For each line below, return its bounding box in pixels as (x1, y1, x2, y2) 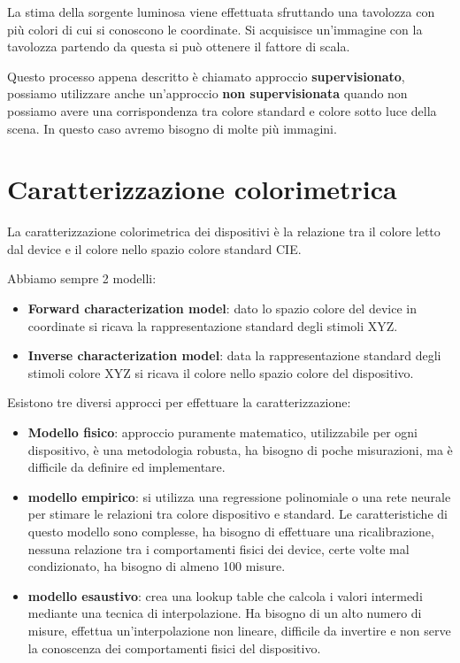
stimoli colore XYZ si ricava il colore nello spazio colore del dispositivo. (27, 363, 414, 382)
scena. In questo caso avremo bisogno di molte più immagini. (7, 119, 337, 137)
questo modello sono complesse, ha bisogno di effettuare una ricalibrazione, (27, 522, 434, 540)
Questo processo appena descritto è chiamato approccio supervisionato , (7, 66, 405, 85)
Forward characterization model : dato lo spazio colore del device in (27, 299, 417, 318)
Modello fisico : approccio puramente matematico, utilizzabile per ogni (27, 423, 418, 442)
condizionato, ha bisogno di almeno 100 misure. (27, 557, 286, 575)
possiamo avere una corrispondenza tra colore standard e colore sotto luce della (7, 101, 437, 119)
